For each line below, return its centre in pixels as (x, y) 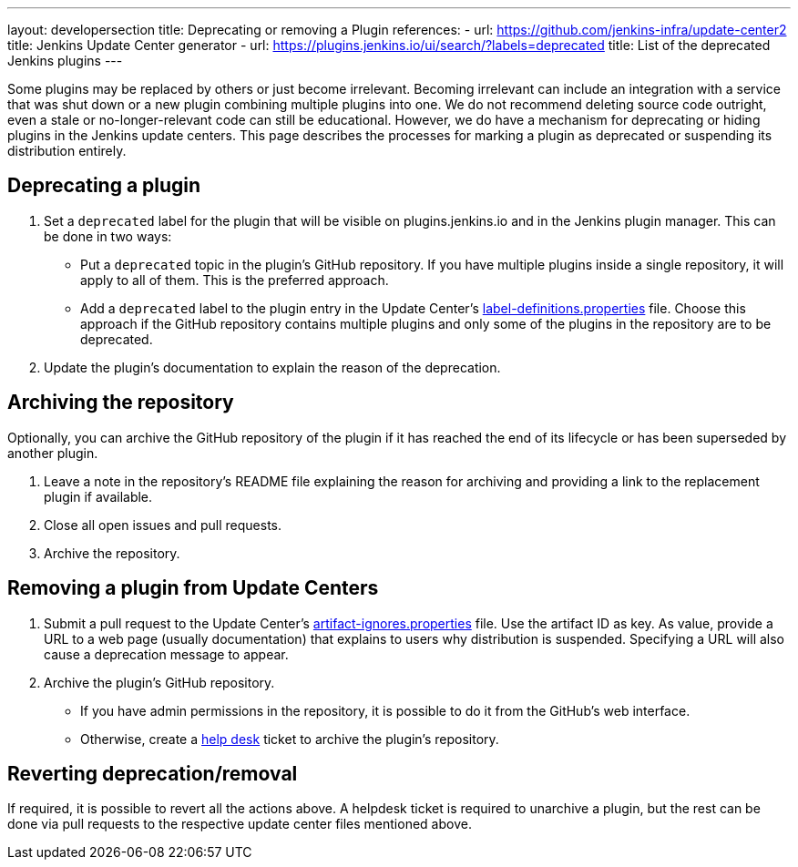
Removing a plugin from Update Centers (193, 588)
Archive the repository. (112, 553)
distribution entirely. (67, 151)
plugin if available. (98, 496)
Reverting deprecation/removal (153, 773)
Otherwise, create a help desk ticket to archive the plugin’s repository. (290, 739)
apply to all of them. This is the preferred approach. (235, 280)
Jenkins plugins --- (65, 61)
